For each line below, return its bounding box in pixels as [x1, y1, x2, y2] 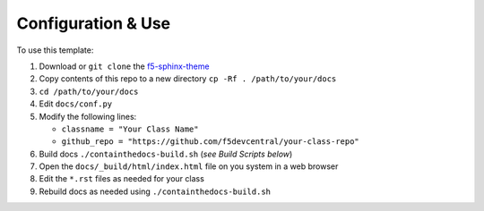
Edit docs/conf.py [39, 98, 113, 109]
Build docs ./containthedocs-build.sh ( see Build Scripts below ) [39, 148, 293, 159]
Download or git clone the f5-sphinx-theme [39, 61, 210, 72]
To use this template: [16, 45, 94, 55]
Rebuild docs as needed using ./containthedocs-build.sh [39, 186, 272, 197]
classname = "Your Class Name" [61, 123, 199, 134]
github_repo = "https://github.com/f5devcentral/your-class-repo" [61, 137, 360, 147]
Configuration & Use [16, 13, 171, 33]
